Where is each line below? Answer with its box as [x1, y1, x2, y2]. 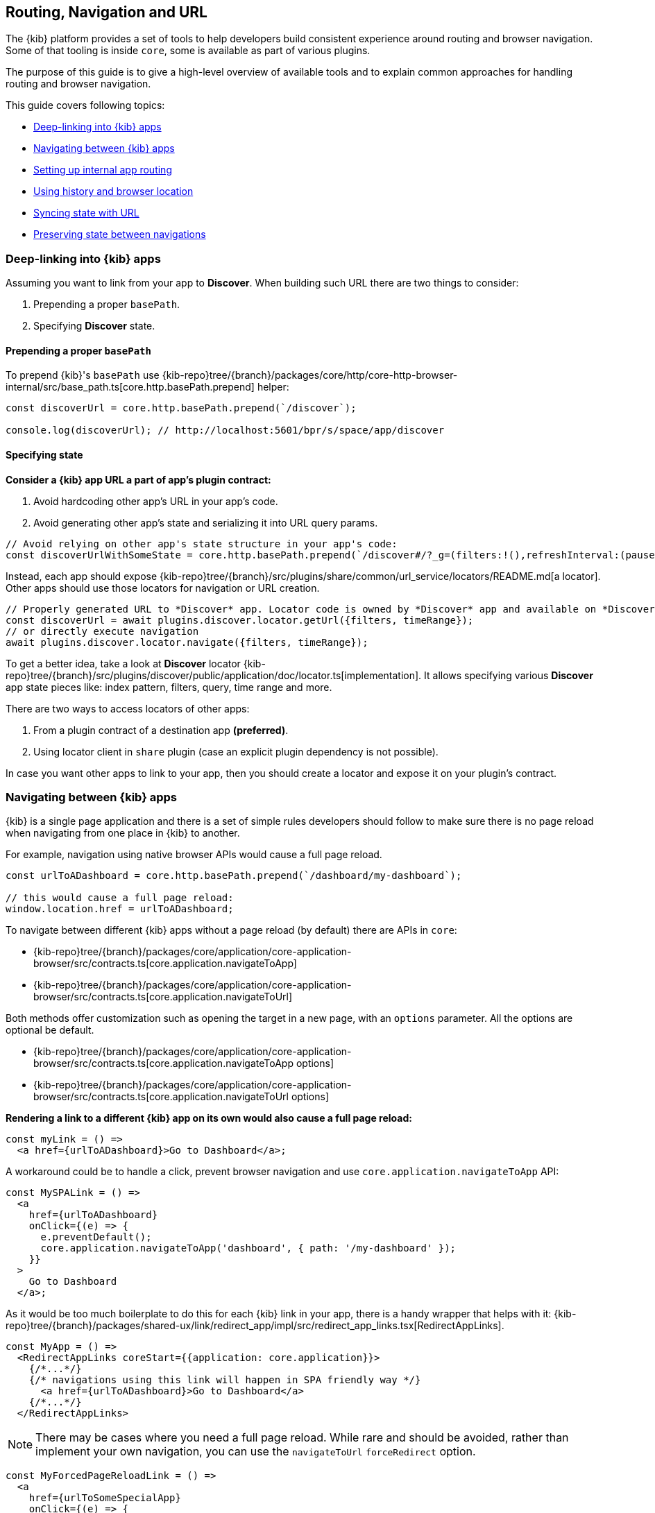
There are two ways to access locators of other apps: [6, 702, 250, 715]
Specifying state [6, 449, 83, 461]
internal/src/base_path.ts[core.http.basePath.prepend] [6, 381, 255, 393]
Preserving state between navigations [33, 228, 206, 241]
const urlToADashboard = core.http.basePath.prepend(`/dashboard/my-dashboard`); [6, 870, 462, 882]
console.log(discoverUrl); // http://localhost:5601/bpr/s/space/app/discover [6, 425, 445, 436]
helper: [257, 381, 289, 393]
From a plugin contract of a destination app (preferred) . [33, 724, 289, 736]
